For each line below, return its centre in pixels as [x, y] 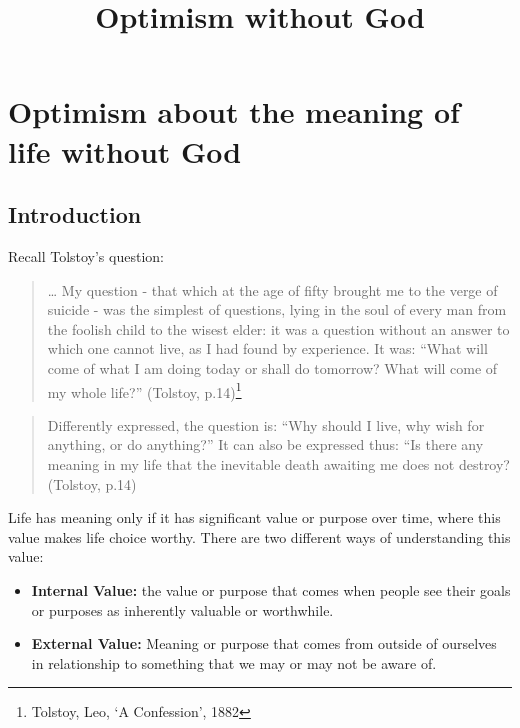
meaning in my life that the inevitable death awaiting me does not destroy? [278, 463]
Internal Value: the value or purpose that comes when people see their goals [271, 589]
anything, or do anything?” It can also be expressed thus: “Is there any [265, 444]
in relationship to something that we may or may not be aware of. [234, 662]
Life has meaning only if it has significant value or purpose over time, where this [254, 517]
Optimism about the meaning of [234, 111]
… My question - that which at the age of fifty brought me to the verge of [272, 289]
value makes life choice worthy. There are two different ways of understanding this [259, 536]
